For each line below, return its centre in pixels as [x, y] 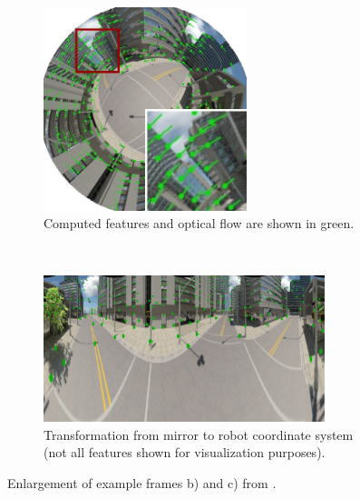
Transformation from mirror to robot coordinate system [199, 434]
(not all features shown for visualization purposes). [185, 452]
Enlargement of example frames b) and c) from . [142, 482]
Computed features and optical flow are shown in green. [199, 223]
